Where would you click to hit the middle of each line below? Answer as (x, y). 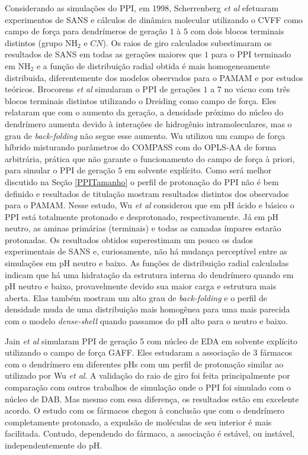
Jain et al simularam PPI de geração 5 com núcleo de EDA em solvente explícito (151, 341)
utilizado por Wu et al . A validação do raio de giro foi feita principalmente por (147, 375)
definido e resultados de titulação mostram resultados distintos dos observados (147, 193)
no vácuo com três (257, 89)
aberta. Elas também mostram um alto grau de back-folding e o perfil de (136, 297)
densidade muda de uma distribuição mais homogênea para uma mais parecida (147, 309)
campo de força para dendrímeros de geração (86, 31)
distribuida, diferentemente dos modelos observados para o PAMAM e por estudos (154, 77)
